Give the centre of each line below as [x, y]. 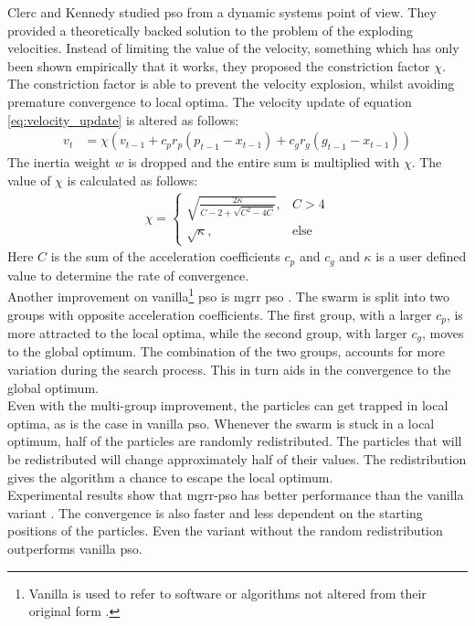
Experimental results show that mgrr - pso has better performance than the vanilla [236, 495]
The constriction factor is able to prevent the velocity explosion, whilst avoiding [231, 84]
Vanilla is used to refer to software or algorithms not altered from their [227, 593]
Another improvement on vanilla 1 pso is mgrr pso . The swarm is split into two [229, 295]
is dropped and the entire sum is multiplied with [264, 162]
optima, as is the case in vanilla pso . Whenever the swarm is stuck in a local [221, 423]
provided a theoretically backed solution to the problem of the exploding [210, 30]
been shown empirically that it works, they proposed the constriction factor [219, 65]
